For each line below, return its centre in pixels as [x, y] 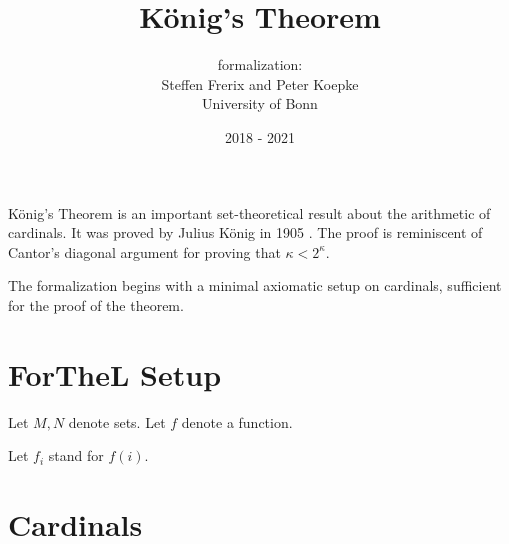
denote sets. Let [117, 421]
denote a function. [237, 421]
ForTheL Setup [115, 373]
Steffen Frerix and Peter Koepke [260, 83]
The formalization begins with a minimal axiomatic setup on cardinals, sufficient [255, 285]
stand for [76, 455]
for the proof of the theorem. [96, 304]
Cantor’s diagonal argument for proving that [144, 251]
